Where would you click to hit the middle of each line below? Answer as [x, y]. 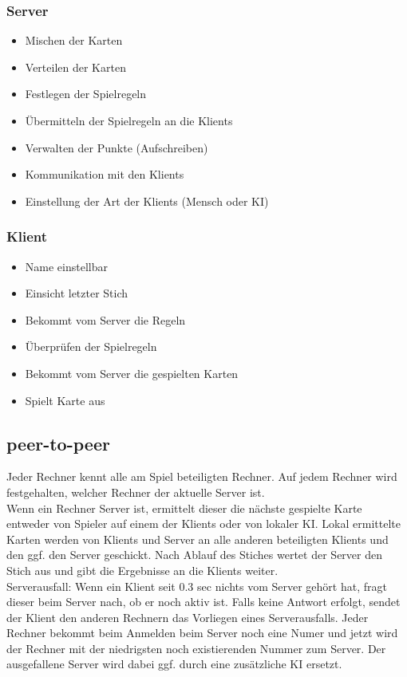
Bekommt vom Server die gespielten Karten [132, 373]
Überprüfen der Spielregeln [91, 346]
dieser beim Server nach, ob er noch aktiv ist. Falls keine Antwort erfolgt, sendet [203, 602]
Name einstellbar [66, 266]
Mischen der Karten [74, 40]
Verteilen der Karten [75, 67]
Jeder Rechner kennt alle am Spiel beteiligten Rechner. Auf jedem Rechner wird [202, 476]
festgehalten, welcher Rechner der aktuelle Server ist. [136, 492]
